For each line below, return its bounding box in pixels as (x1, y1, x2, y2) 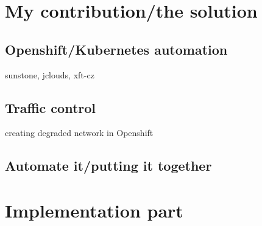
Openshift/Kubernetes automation (5, 39, 228, 58)
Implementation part (5, 197, 183, 222)
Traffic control (5, 98, 96, 117)
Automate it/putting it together (5, 156, 212, 175)
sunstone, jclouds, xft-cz (5, 68, 94, 81)
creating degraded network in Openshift (5, 126, 154, 139)
